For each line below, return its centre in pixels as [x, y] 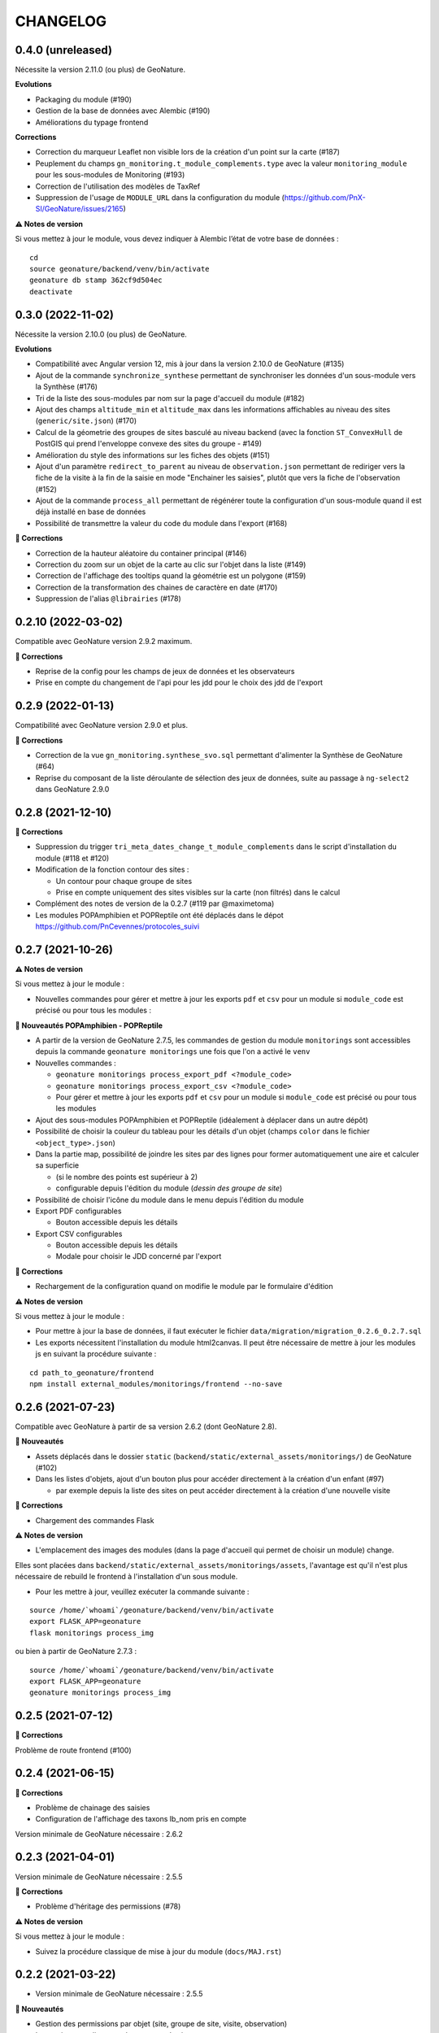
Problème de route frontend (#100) [73, 1750]
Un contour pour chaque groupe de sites [124, 881]
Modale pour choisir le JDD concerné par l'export [139, 1256]
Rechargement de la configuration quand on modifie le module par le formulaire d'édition [184, 1286]
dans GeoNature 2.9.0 [72, 790]
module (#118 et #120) [72, 858]
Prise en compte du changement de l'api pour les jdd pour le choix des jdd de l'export [179, 682]
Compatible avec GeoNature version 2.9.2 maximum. [104, 642]
